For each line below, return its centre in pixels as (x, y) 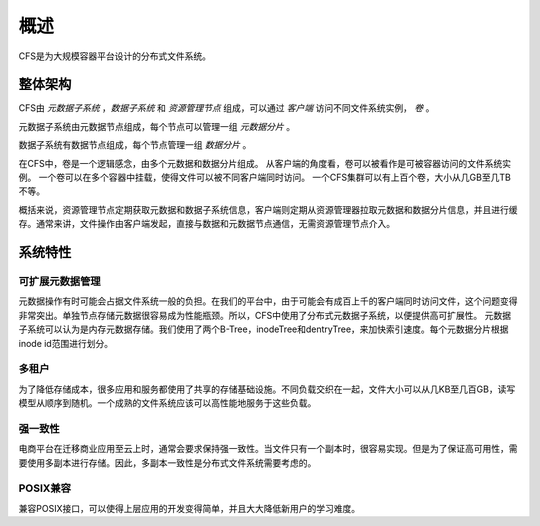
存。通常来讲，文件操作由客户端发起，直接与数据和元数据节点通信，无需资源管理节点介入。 (206, 224)
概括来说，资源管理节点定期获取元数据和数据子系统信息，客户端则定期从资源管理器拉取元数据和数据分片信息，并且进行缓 (268, 209)
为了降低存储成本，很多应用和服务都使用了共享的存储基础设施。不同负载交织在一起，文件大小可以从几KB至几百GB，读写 (267, 389)
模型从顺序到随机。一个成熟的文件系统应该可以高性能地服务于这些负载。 (167, 403)
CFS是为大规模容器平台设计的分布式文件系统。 (115, 56)
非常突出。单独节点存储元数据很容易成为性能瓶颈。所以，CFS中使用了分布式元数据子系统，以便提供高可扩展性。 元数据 (265, 315)
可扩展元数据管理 (59, 281)
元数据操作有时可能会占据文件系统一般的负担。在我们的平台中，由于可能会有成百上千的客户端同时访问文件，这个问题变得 (268, 301)
